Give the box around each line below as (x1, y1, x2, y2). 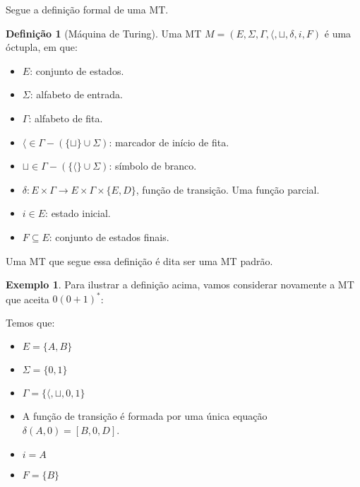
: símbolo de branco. (109, 158, 197, 173)
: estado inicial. (45, 206, 111, 221)
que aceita (6, 291, 49, 306)
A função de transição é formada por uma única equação (22, 409, 268, 423)
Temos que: (6, 315, 55, 329)
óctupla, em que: (6, 40, 78, 54)
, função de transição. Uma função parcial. (136, 182, 320, 196)
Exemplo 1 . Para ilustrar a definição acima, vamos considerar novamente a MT (6, 277, 354, 292)
